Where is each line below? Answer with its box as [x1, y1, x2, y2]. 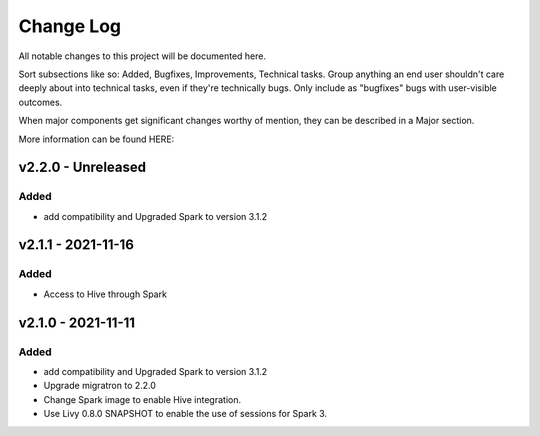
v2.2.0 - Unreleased [18, 159, 147, 176]
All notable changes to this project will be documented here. [18, 50, 267, 62]
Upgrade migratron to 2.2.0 [43, 380, 157, 392]
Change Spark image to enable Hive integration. [43, 393, 242, 405]
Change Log [18, 15, 122, 37]
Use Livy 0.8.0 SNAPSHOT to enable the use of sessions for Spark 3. [43, 408, 328, 420]
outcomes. [18, 96, 63, 108]
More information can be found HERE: [18, 133, 175, 145]
